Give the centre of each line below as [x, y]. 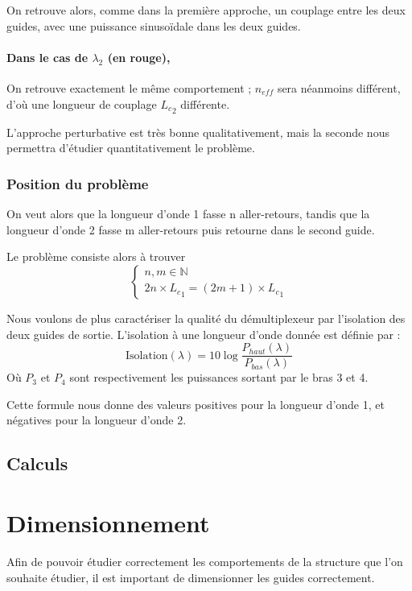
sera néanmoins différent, [339, 87]
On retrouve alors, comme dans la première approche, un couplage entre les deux [206, 10]
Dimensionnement [108, 523]
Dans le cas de [47, 57]
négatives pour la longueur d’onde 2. [97, 420]
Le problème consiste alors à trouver [96, 256]
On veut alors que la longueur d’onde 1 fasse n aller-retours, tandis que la [188, 214]
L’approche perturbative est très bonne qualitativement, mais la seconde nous [198, 132]
